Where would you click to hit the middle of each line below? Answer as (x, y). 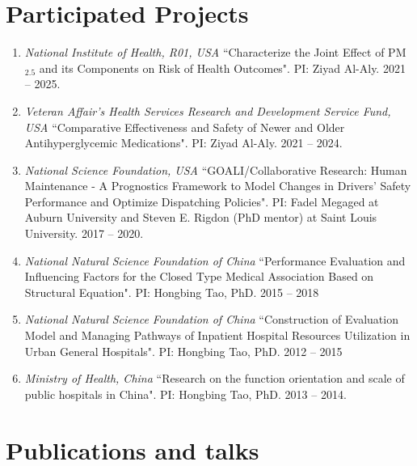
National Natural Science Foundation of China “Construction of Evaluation (211, 319)
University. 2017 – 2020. (84, 233)
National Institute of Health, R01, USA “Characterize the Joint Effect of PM (215, 52)
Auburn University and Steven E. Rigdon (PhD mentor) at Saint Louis (201, 217)
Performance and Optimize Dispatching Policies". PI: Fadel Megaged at (202, 201)
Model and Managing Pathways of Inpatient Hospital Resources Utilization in (217, 335)
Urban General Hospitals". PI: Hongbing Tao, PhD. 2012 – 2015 (183, 351)
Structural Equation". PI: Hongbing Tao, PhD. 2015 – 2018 (172, 292)
